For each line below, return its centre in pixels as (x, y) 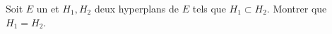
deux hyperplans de (137, 8)
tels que (209, 8)
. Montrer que (297, 8)
